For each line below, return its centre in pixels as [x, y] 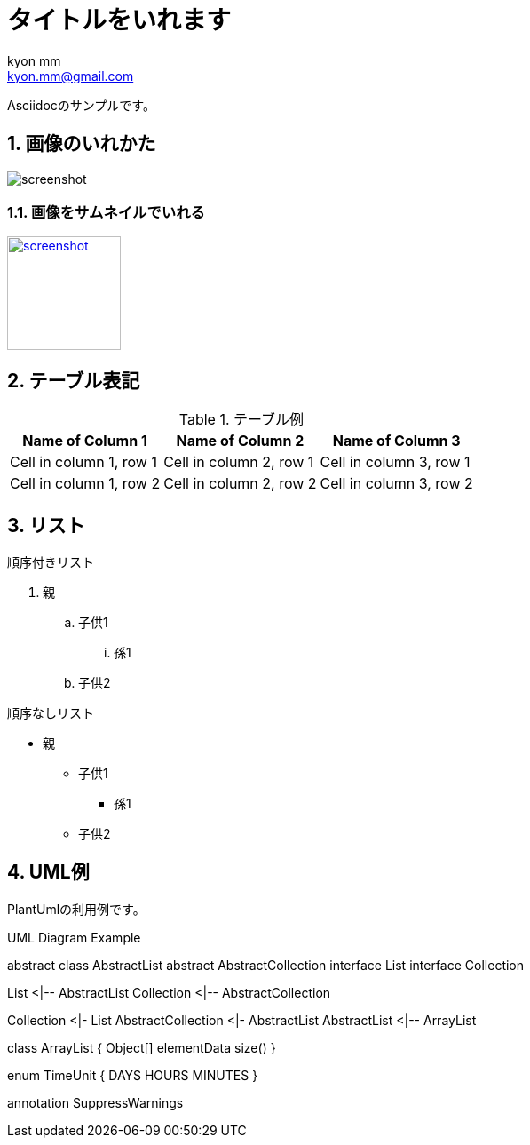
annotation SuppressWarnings [95, 1102]
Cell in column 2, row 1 [239, 462]
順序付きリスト [51, 562]
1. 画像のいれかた [82, 144]
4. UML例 [48, 872]
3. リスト [46, 525]
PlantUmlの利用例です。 [76, 909]
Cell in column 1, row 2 [85, 484]
